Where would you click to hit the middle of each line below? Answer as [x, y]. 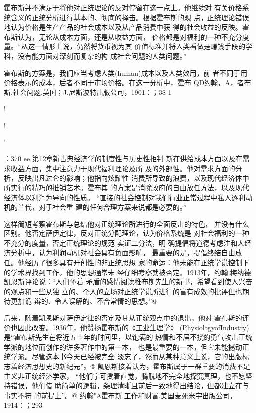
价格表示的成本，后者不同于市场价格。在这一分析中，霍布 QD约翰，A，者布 [128, 82]
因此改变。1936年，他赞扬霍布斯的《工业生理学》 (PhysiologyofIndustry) [133, 327]
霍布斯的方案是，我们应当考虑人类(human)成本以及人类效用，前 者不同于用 [126, 72]
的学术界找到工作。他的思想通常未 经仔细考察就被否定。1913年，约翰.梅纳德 [128, 272]
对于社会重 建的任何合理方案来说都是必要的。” [112, 207]
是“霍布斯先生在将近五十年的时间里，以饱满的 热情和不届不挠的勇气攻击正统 [128, 337]
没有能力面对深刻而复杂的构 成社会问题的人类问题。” [102, 56]
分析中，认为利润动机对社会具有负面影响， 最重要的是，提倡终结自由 [123, 252]
